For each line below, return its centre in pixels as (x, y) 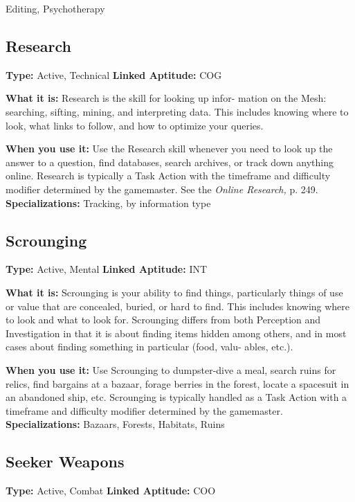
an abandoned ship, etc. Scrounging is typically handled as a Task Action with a (176, 397)
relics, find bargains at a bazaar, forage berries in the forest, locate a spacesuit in (177, 383)
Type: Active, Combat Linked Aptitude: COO (111, 491)
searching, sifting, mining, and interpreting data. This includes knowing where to (177, 111)
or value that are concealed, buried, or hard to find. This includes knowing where (178, 306)
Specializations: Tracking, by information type (108, 203)
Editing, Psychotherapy (55, 8)
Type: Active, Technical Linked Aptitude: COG (114, 74)
